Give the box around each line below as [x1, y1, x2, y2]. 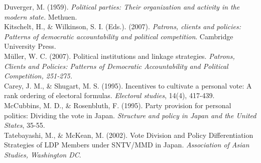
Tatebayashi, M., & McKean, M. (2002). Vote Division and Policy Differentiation [4, 129, 253, 140]
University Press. [4, 41, 56, 51]
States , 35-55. [4, 120, 45, 130]
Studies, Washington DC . [4, 149, 81, 159]
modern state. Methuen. [4, 11, 77, 22]
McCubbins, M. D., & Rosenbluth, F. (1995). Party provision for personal [4, 100, 231, 110]
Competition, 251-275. [4, 70, 72, 81]
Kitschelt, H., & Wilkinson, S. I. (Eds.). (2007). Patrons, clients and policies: [4, 21, 241, 32]
